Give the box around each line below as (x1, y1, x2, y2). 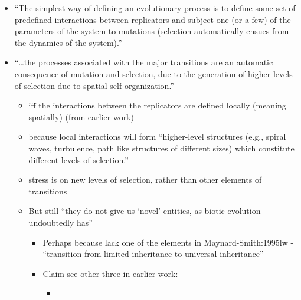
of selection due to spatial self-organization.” (14, 79, 174, 91)
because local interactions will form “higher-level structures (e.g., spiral (28, 130, 286, 143)
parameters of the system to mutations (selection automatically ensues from (14, 25, 289, 37)
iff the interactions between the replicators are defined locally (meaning (28, 99, 286, 111)
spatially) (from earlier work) (28, 110, 134, 123)
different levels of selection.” (28, 153, 129, 166)
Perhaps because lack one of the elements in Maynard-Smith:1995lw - (42, 236, 294, 248)
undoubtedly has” (28, 216, 93, 228)
